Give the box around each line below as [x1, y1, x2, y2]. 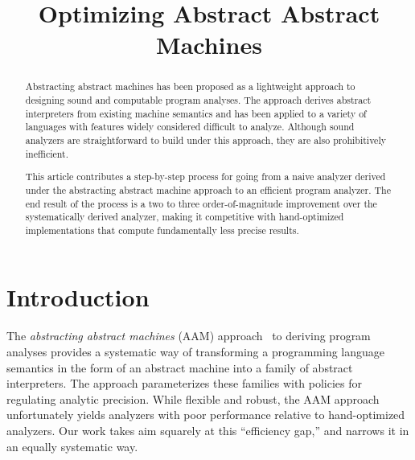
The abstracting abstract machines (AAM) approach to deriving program [6, 327, 371, 344]
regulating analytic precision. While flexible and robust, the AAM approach [6, 390, 380, 407]
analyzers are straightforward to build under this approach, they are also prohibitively [25, 133, 386, 146]
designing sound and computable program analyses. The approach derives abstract [25, 93, 372, 107]
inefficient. [25, 146, 68, 160]
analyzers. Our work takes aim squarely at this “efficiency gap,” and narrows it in [6, 421, 409, 438]
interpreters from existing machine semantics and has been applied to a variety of [25, 106, 367, 120]
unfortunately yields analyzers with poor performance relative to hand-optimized [6, 406, 405, 423]
